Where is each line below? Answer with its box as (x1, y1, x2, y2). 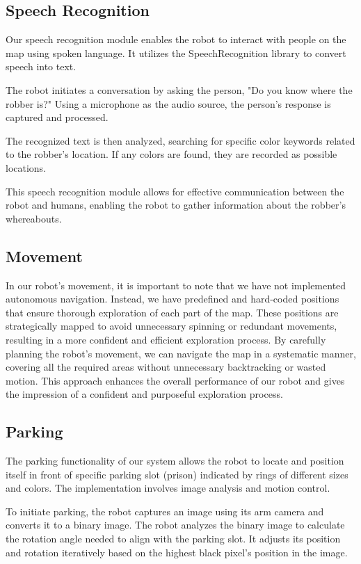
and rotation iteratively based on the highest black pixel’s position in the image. (6, 545, 348, 559)
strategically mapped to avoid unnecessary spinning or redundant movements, (6, 319, 337, 333)
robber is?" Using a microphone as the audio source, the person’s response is (6, 96, 331, 111)
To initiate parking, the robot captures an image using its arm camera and (6, 503, 324, 518)
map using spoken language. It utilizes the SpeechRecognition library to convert (6, 45, 346, 60)
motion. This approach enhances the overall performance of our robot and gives (6, 373, 345, 387)
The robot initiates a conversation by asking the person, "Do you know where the (6, 82, 353, 97)
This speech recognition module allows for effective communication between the (6, 184, 344, 198)
